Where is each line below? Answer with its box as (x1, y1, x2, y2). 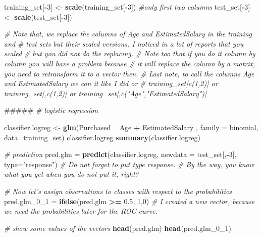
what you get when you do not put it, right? (4, 169, 139, 179)
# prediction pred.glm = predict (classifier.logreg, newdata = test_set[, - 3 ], (4, 149, 237, 160)
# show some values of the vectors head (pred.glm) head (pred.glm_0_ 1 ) (4, 222, 232, 233)
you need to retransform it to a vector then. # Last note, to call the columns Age (4, 68, 254, 78)
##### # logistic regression (4, 105, 98, 115)
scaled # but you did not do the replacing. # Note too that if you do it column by (4, 48, 255, 59)
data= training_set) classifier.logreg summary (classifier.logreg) (4, 132, 200, 142)
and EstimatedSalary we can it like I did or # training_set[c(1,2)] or (4, 78, 218, 89)
